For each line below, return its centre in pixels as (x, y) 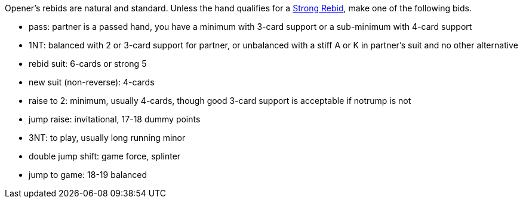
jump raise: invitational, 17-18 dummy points (115, 119)
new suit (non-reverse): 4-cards (92, 82)
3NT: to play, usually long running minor (107, 138)
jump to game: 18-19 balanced (88, 175)
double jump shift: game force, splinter (105, 156)
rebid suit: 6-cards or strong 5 (88, 64)
